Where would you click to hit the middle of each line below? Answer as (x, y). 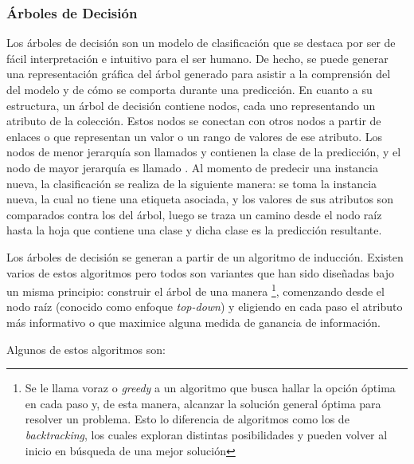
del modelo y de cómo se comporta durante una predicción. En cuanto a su (189, 89)
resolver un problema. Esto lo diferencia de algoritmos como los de (187, 419)
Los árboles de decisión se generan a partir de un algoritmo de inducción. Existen (205, 256)
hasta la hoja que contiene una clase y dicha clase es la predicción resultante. (194, 230)
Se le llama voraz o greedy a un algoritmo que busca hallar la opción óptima (210, 388)
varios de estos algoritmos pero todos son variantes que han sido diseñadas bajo (201, 272)
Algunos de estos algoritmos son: (86, 349)
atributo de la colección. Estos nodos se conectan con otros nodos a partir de (194, 121)
